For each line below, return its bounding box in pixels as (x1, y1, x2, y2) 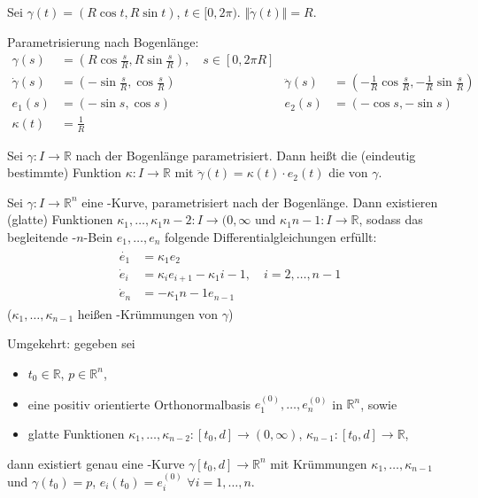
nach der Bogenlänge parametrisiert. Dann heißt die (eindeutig (75, 145, 416, 164)
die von (328, 163, 368, 182)
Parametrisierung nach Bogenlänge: (7, 32, 199, 51)
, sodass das (358, 210, 423, 229)
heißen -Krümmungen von (77, 304, 219, 323)
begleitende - (7, 228, 77, 246)
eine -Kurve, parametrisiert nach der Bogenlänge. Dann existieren (81, 192, 438, 211)
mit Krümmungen (270, 454, 367, 472)
